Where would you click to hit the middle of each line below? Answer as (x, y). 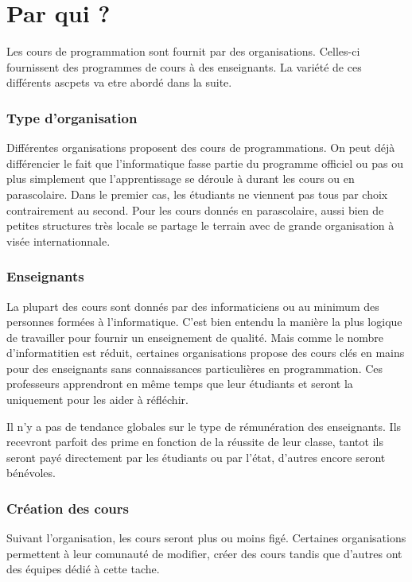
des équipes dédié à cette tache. (83, 569)
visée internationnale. (58, 241)
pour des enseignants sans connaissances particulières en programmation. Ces (195, 368)
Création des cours (68, 508)
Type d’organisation (72, 117)
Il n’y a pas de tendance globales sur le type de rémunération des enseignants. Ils (204, 426)
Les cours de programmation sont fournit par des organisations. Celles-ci (183, 51)
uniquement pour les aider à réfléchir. (97, 400)
